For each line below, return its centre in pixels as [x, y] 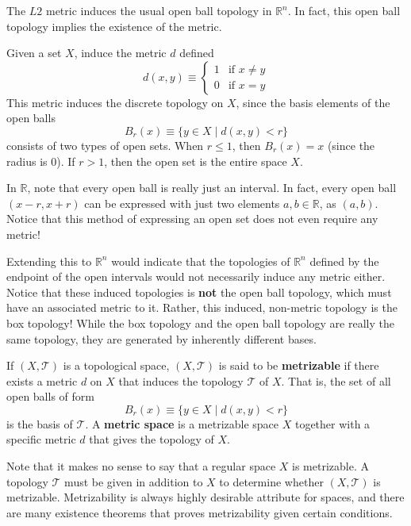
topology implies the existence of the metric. [114, 26]
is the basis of [40, 423]
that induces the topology [181, 380]
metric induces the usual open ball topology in [159, 10]
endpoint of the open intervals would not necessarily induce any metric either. [196, 276]
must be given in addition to [134, 481]
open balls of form [50, 396]
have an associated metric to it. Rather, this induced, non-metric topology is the [202, 307]
